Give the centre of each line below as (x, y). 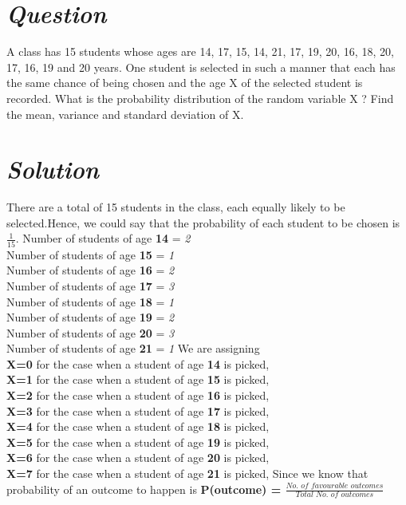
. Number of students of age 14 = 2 (103, 238)
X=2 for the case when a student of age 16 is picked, (138, 395)
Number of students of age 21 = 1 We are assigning (133, 348)
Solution (53, 169)
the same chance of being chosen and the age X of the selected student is (185, 83)
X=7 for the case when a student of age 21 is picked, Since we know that (187, 473)
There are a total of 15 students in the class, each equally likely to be (176, 207)
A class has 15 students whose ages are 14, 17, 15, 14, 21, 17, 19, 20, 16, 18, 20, (200, 51)
